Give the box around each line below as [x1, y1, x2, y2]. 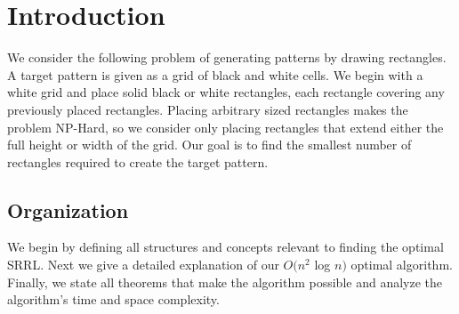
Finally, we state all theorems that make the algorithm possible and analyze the [7, 272, 443, 291]
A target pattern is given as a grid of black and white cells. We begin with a [7, 65, 423, 84]
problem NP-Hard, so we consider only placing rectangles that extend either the [7, 117, 444, 136]
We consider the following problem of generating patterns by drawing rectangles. [7, 48, 447, 67]
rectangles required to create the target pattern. [7, 152, 269, 171]
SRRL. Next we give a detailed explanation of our [7, 255, 279, 274]
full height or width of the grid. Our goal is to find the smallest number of [7, 135, 412, 154]
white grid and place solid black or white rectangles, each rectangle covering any [7, 83, 445, 101]
